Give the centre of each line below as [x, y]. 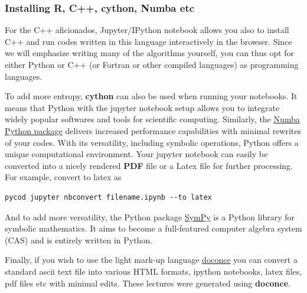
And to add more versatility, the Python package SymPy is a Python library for [150, 217]
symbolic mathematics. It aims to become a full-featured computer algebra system [153, 228]
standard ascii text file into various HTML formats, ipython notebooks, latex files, [153, 271]
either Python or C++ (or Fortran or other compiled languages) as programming [152, 64]
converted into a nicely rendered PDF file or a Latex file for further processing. [149, 165]
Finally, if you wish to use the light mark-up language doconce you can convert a [151, 260]
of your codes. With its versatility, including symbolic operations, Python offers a [152, 142]
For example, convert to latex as [63, 177]
